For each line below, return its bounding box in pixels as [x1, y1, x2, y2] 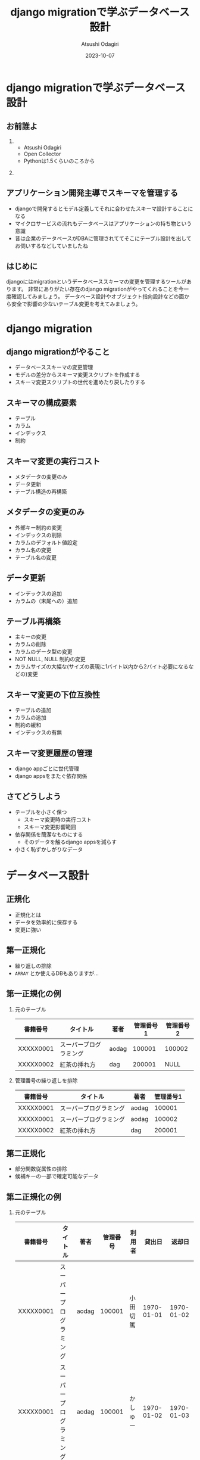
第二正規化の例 [6, 1192, 61, 1202]
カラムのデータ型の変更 [14, 648, 73, 655]
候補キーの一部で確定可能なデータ [14, 1173, 99, 1180]
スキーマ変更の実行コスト [6, 456, 100, 466]
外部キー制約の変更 [14, 524, 62, 531]
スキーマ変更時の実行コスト [23, 815, 92, 823]
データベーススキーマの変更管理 [14, 364, 93, 371]
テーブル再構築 [6, 617, 61, 627]
